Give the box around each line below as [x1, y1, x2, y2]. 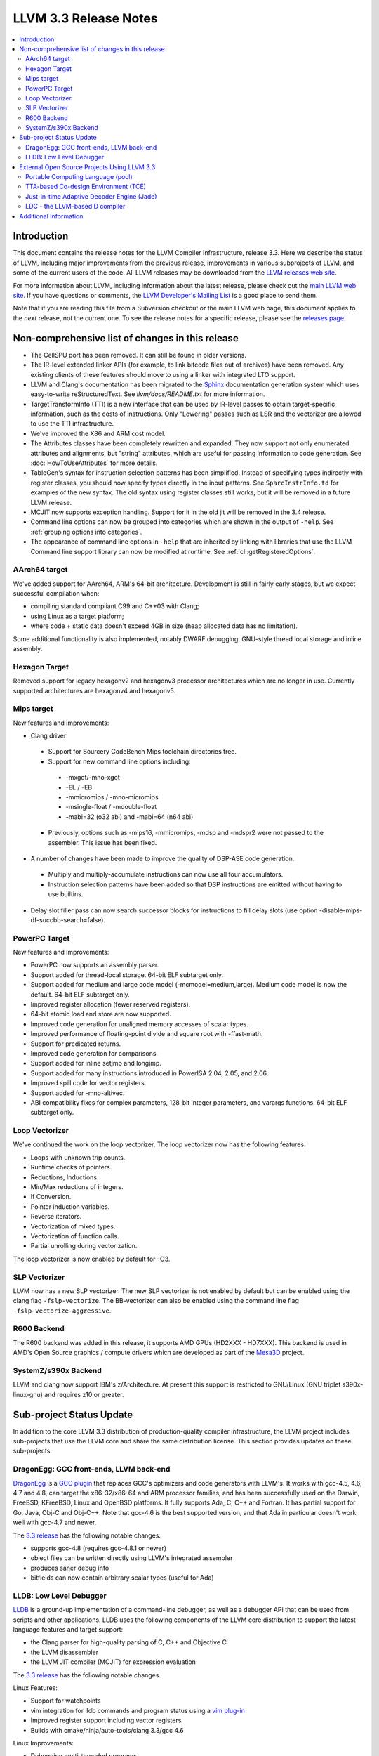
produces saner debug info [30, 1564, 109, 1572]
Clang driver [30, 731, 67, 740]
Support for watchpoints [30, 1696, 101, 1705]
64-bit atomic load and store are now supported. [30, 1010, 171, 1018]
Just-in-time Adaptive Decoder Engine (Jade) [25, 192, 157, 200]
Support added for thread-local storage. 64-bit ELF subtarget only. [30, 970, 224, 979]
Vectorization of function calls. [30, 1232, 119, 1240]
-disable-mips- [319, 906, 363, 915]
